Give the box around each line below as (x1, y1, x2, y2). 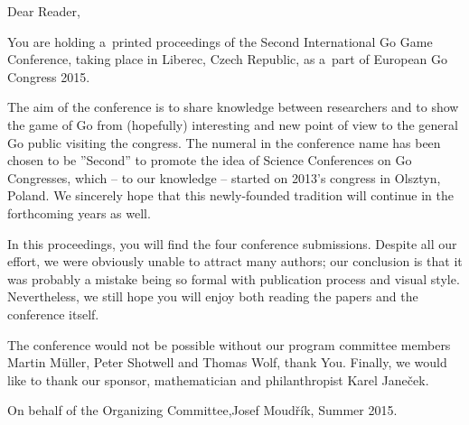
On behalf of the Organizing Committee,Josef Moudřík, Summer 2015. (7, 401, 398, 420)
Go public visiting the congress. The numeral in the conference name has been (7, 133, 441, 152)
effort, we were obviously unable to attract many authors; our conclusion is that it (7, 252, 463, 271)
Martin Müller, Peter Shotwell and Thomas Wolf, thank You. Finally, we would (7, 353, 447, 372)
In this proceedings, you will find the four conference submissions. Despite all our (7, 234, 457, 253)
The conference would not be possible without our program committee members (7, 335, 451, 354)
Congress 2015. (7, 67, 90, 86)
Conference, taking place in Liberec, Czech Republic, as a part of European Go (7, 50, 448, 69)
